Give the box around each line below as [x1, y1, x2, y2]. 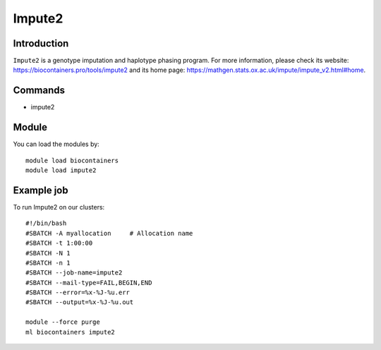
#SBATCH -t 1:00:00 [25, 239, 93, 247]
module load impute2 [25, 167, 97, 174]
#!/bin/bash [25, 219, 67, 227]
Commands [13, 85, 66, 97]
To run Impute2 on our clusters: [13, 203, 105, 211]
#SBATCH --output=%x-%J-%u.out [25, 298, 134, 306]
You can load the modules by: [13, 140, 100, 148]
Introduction [13, 37, 69, 49]
